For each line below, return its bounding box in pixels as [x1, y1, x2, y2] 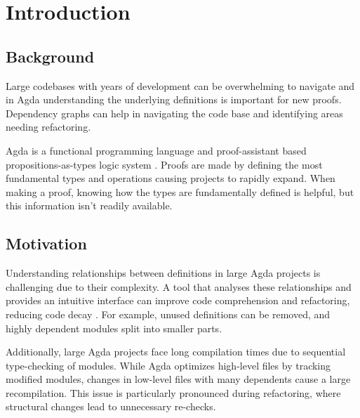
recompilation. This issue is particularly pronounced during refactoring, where [6, 385, 341, 400]
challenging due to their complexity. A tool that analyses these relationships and [6, 279, 352, 294]
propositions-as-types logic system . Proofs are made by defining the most [6, 157, 323, 171]
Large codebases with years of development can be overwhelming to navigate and [6, 78, 355, 93]
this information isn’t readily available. [6, 198, 173, 213]
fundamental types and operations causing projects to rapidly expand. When [6, 171, 335, 185]
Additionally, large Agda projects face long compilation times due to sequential [6, 344, 346, 359]
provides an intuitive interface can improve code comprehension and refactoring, [6, 293, 350, 308]
